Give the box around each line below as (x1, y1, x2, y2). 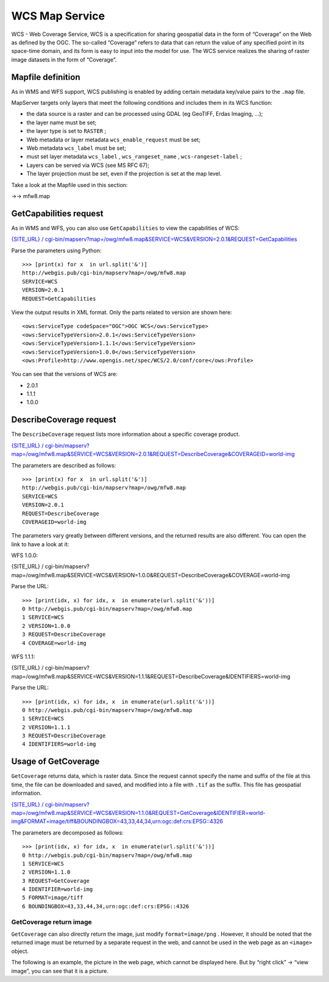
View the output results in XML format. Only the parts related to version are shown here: (11, 308, 233, 316)
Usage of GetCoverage (11, 756, 100, 767)
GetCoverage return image (11, 917, 92, 926)
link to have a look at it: (11, 540, 69, 548)
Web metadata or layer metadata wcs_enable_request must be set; (26, 136, 201, 143)
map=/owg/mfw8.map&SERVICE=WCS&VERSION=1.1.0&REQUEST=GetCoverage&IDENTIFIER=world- (11, 809, 266, 816)
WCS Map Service (11, 9, 105, 23)
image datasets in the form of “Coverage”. (11, 55, 117, 63)
